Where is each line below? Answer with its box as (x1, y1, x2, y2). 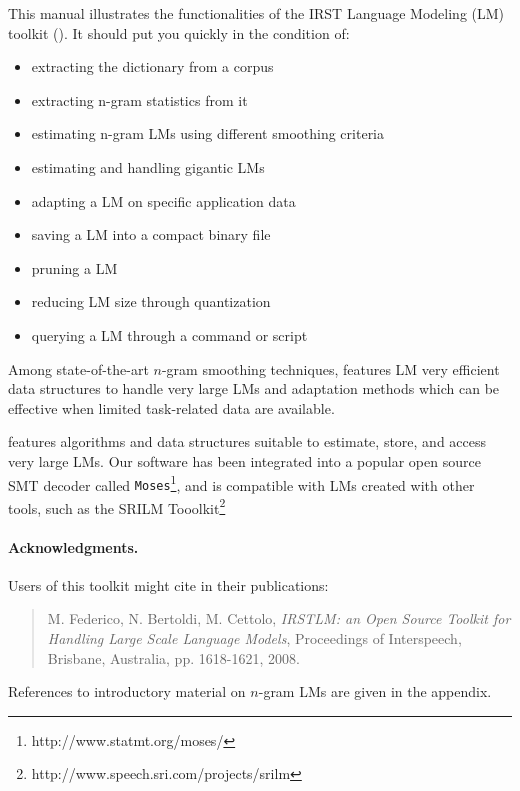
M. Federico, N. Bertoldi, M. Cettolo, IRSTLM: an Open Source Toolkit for (47, 608, 511, 629)
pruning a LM (31, 257, 118, 278)
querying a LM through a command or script (31, 324, 308, 345)
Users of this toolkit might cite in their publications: (8, 574, 329, 595)
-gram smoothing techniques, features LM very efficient (161, 358, 500, 379)
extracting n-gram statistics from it (31, 89, 248, 110)
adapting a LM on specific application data (31, 190, 296, 211)
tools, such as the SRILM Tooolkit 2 (8, 494, 226, 518)
